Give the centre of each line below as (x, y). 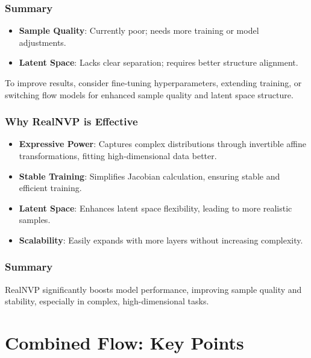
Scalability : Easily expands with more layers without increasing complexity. (161, 240)
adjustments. (42, 42)
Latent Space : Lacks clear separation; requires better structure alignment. (159, 62)
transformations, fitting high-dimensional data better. (118, 155)
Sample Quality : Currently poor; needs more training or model (139, 30)
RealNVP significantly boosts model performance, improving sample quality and (153, 289)
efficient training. (50, 188)
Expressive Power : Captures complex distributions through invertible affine (162, 144)
